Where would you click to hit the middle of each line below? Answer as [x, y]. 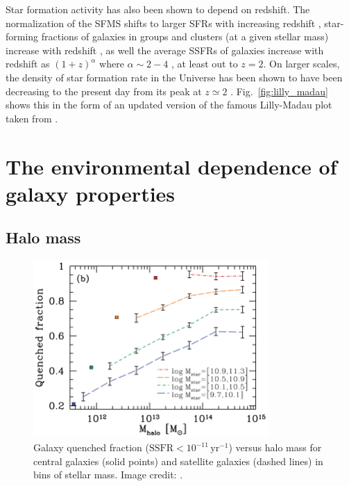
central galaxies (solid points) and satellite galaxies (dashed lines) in [178, 461]
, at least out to [204, 64]
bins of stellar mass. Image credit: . [108, 475]
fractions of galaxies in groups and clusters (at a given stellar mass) [185, 37]
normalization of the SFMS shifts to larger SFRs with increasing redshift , [163, 23]
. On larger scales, [301, 64]
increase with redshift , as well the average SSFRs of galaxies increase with [165, 50]
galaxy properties [91, 193]
